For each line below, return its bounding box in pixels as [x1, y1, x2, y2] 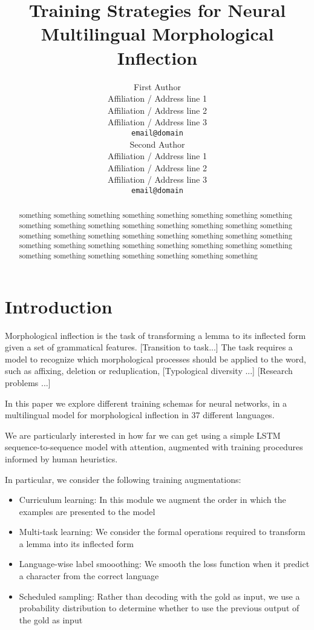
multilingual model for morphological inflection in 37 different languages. [5, 409, 275, 421]
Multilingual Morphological [41, 21, 274, 46]
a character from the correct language [19, 569, 159, 582]
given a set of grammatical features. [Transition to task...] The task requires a [5, 341, 293, 353]
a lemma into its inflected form [19, 537, 134, 550]
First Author [134, 80, 181, 93]
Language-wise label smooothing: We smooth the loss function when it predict [19, 557, 310, 570]
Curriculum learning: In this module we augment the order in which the [19, 493, 286, 506]
